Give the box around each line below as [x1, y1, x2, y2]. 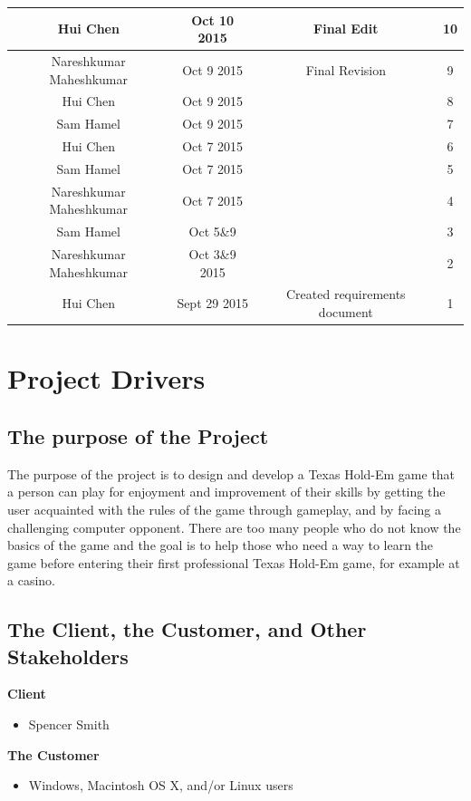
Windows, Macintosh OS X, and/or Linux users [28, 776, 293, 795]
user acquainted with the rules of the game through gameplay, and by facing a [7, 499, 442, 518]
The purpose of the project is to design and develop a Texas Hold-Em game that [7, 464, 456, 483]
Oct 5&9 [188, 222, 236, 241]
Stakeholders [7, 642, 129, 670]
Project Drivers [7, 360, 206, 397]
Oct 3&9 [188, 245, 236, 264]
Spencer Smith [28, 715, 110, 734]
